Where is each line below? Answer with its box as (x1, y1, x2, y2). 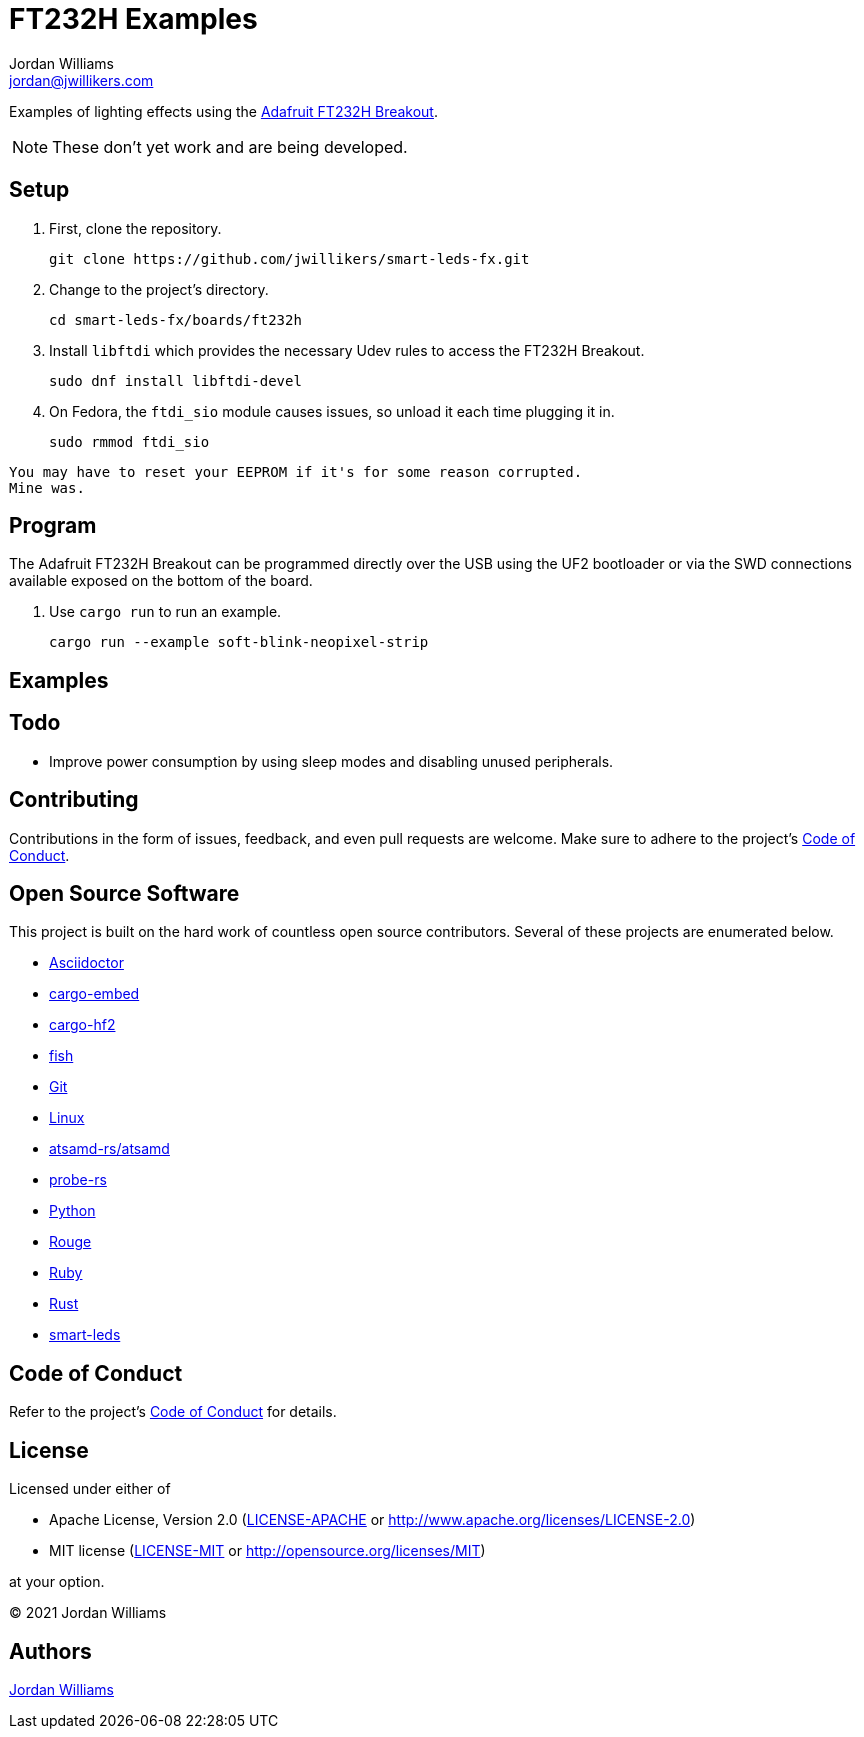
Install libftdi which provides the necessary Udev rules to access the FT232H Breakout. (49, 341, 645, 359)
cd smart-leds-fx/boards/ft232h (49, 311, 302, 328)
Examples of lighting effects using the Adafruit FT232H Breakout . (9, 102, 439, 120)
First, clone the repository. (49, 219, 222, 237)
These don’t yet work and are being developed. (52, 136, 408, 157)
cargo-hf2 (49, 1016, 116, 1034)
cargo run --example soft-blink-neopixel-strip (49, 634, 429, 651)
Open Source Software (9, 880, 240, 906)
